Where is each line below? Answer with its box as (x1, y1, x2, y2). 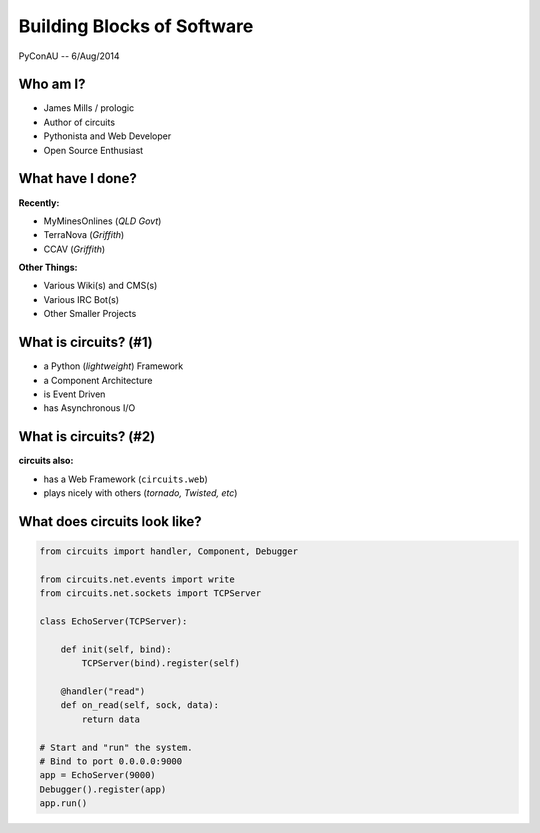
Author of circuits (43, 116, 115, 128)
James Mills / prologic (43, 102, 135, 114)
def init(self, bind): (60, 643, 172, 655)
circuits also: (18, 455, 74, 467)
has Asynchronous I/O (43, 402, 136, 414)
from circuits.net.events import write (39, 573, 235, 585)
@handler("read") (60, 685, 146, 697)
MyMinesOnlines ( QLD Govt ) (43, 215, 162, 227)
